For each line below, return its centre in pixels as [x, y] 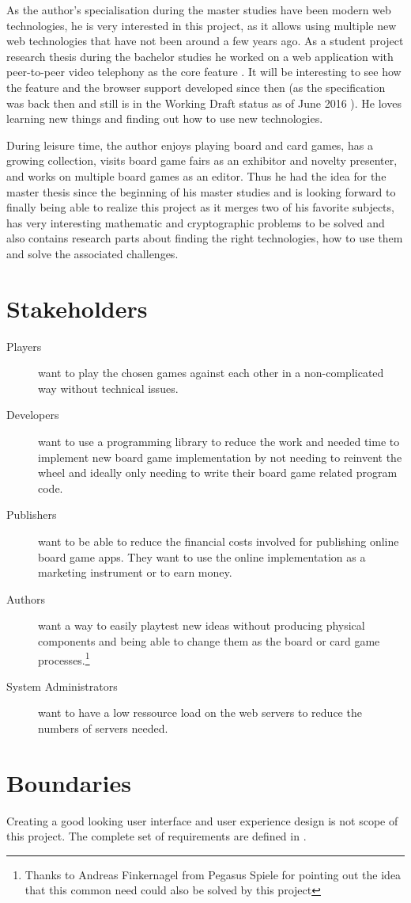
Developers [33, 415]
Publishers [32, 514]
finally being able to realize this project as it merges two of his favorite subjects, [200, 207]
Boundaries [69, 782]
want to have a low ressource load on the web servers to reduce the [200, 712]
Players [24, 346]
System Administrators [62, 686]
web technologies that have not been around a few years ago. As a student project [205, 41]
